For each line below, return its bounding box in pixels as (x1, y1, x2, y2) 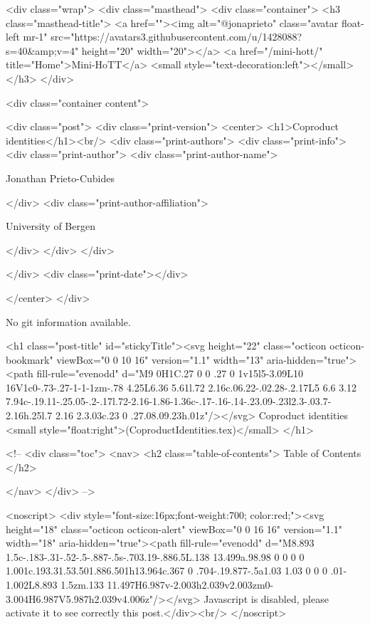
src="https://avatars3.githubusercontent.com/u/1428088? (51, 29, 302, 44)
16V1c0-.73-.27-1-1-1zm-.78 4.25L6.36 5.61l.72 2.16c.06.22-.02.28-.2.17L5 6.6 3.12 (6, 379, 357, 394)
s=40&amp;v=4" (6, 43, 79, 58)
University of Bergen (6, 219, 95, 233)
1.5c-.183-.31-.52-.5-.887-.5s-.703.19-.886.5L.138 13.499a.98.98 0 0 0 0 (6, 549, 305, 564)
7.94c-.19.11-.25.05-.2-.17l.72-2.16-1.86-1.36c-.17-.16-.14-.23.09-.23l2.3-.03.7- (6, 394, 332, 409)
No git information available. (6, 314, 131, 329)
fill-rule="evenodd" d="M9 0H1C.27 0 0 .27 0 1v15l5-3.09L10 (36, 366, 304, 381)
